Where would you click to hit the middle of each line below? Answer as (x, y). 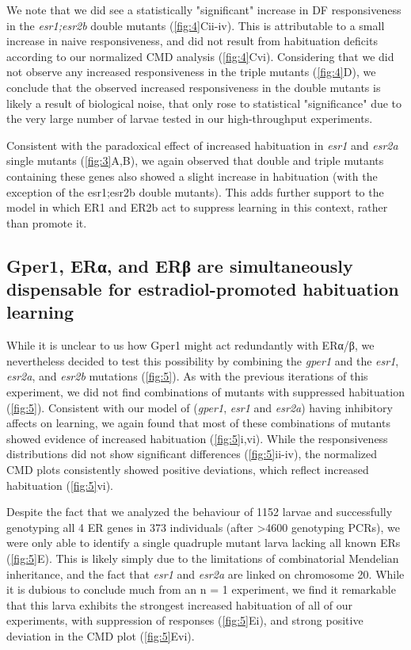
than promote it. (47, 222)
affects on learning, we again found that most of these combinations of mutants (198, 423)
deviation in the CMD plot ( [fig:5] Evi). (101, 635)
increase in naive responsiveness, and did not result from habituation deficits (192, 41)
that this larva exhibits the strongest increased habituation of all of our (179, 604)
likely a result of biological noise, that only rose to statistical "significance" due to (204, 103)
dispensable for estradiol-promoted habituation (203, 289)
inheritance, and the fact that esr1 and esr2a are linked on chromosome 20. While (205, 574)
